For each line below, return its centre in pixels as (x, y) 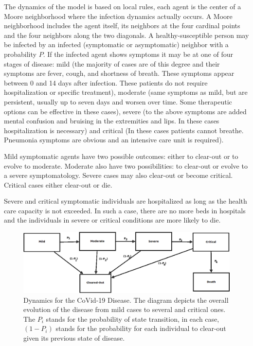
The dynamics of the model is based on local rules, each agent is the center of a (123, 6)
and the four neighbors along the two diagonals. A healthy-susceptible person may (126, 35)
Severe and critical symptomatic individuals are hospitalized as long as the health (126, 201)
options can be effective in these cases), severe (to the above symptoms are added (125, 111)
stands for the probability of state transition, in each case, (133, 319)
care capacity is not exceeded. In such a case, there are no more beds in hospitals (125, 210)
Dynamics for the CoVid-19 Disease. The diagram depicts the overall (126, 300)
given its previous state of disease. (74, 337)
